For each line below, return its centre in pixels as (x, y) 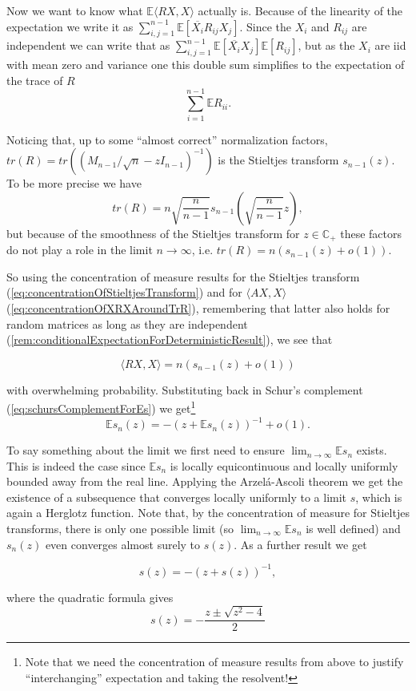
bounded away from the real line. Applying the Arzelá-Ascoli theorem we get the (205, 481)
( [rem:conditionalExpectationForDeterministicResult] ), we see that (170, 339)
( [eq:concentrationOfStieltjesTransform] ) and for (124, 292)
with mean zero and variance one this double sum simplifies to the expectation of (206, 65)
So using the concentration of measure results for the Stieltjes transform (183, 276)
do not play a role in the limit (80, 250)
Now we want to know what (75, 10)
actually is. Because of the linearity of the (300, 10)
